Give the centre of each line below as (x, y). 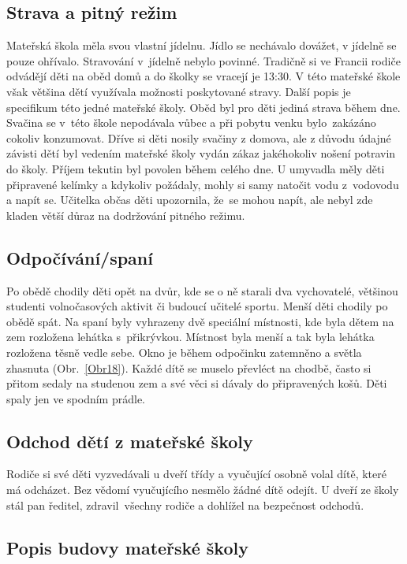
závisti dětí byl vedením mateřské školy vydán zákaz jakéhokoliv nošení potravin (201, 153)
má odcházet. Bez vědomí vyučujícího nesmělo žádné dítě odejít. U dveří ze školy (203, 490)
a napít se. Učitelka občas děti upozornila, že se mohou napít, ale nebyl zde (190, 200)
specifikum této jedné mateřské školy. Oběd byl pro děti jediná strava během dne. (203, 107)
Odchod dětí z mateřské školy (130, 441)
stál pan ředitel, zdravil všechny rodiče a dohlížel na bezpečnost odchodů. (185, 505)
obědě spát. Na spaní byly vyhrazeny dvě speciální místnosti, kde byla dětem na (200, 321)
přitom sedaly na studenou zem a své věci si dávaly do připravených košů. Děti (197, 383)
